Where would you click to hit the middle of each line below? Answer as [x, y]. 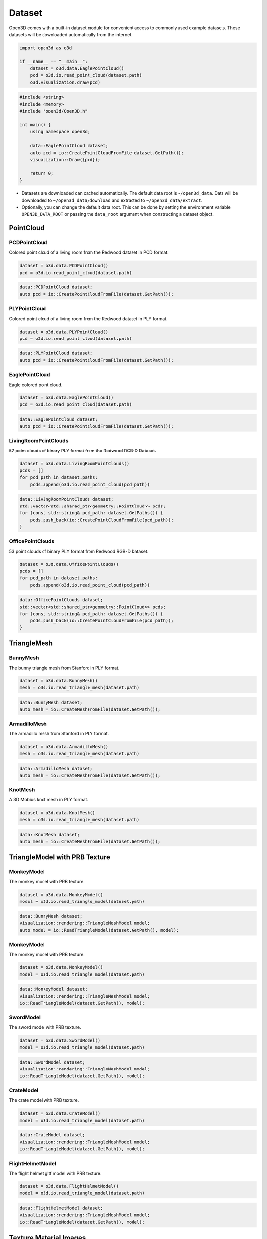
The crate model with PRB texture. [44, 1100]
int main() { [35, 125]
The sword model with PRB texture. [45, 1027]
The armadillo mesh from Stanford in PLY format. [59, 733]
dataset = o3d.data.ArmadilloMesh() [64, 747]
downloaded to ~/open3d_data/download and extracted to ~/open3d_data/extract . [112, 200]
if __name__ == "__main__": [53, 61]
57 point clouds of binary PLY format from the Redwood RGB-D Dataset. [83, 451]
